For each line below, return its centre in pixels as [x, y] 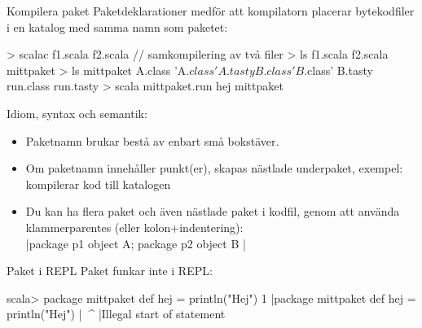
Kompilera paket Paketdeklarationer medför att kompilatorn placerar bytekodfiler [211, 11]
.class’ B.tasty [338, 70]
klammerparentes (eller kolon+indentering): [134, 227]
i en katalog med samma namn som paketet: [117, 26]
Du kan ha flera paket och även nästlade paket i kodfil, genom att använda [213, 211]
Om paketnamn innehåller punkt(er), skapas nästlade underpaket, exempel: [214, 168]
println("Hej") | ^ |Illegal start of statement [116, 314]
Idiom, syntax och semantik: [77, 113]
